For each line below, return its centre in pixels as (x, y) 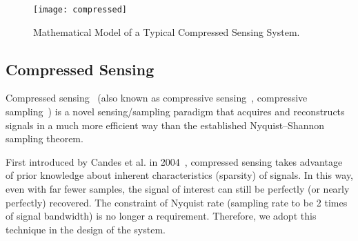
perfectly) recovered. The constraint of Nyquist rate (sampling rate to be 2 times (177, 202)
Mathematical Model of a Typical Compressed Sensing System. (167, 31)
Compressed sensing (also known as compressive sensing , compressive (157, 98)
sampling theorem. (44, 138)
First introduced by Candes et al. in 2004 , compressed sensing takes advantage (174, 161)
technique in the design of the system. (86, 229)
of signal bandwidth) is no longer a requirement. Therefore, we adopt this (161, 216)
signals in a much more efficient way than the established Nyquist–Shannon (165, 125)
